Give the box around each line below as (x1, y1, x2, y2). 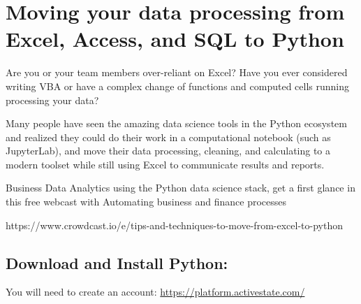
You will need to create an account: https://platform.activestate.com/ (6, 284, 305, 299)
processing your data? (6, 92, 99, 107)
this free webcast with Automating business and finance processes (6, 194, 286, 209)
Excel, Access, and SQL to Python (6, 24, 344, 53)
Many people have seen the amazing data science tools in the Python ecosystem (6, 116, 347, 131)
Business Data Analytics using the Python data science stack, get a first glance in (6, 180, 355, 195)
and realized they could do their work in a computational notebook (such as (6, 129, 331, 144)
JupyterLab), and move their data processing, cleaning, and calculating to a (6, 143, 331, 158)
